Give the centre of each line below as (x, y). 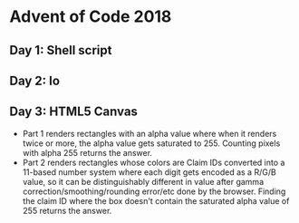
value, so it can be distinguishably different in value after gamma (143, 181)
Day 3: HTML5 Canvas (74, 112)
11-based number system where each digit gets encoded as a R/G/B (149, 172)
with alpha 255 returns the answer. (87, 152)
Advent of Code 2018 (91, 17)
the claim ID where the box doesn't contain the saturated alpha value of (156, 200)
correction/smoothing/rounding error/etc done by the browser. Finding (154, 191)
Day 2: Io (35, 80)
